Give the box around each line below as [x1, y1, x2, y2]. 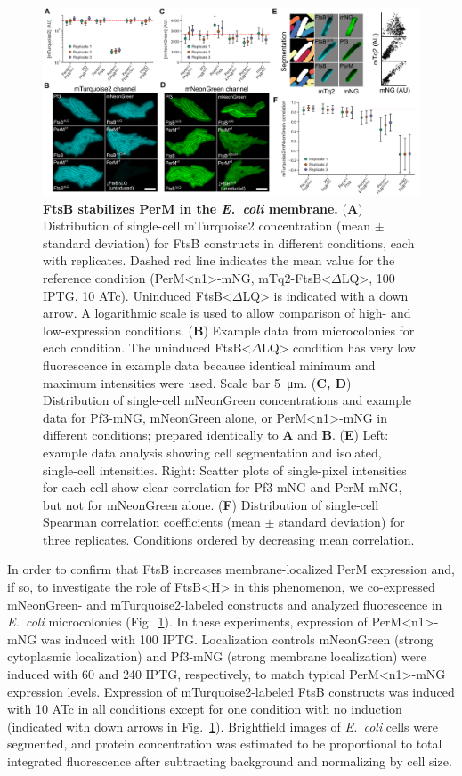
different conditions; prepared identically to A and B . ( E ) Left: [43, 425, 389, 444]
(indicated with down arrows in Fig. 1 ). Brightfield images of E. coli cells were [7, 716, 438, 735]
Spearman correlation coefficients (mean [43, 513, 261, 531]
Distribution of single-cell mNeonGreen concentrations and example [43, 391, 412, 409]
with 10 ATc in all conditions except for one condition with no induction [7, 699, 402, 718]
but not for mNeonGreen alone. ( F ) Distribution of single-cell [43, 495, 379, 513]
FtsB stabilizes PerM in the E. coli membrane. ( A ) [43, 198, 363, 217]
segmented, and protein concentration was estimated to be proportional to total [7, 734, 442, 753]
